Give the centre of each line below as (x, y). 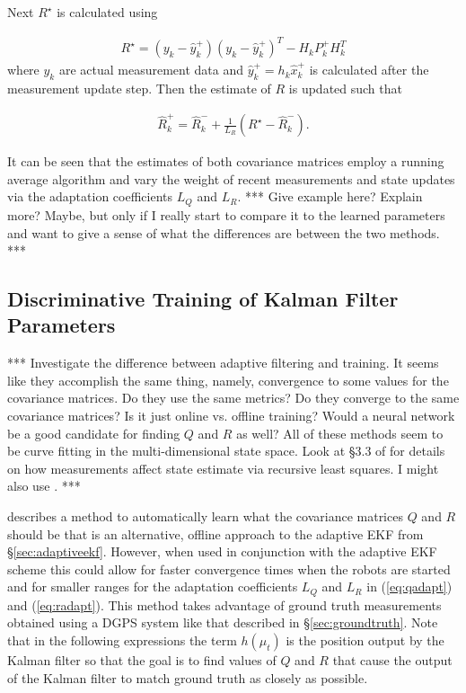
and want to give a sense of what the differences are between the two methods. (224, 232)
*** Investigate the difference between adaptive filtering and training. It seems (223, 363)
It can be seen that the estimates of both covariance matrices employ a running (226, 161)
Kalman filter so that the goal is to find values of (142, 660)
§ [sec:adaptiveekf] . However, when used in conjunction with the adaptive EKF (222, 551)
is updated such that (345, 88)
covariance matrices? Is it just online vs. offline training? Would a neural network (231, 416)
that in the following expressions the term (122, 640)
